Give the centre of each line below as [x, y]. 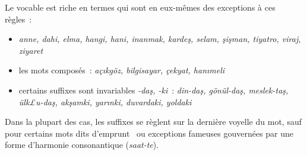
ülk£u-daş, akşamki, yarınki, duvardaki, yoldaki [105, 101]
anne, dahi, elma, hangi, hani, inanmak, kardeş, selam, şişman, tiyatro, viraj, [160, 39]
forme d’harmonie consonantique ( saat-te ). [82, 145]
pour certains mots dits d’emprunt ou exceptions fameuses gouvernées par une [149, 133]
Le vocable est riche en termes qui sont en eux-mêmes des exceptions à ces [140, 7]
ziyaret [31, 50]
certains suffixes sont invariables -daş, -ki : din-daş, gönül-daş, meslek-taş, [153, 90]
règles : [18, 19]
